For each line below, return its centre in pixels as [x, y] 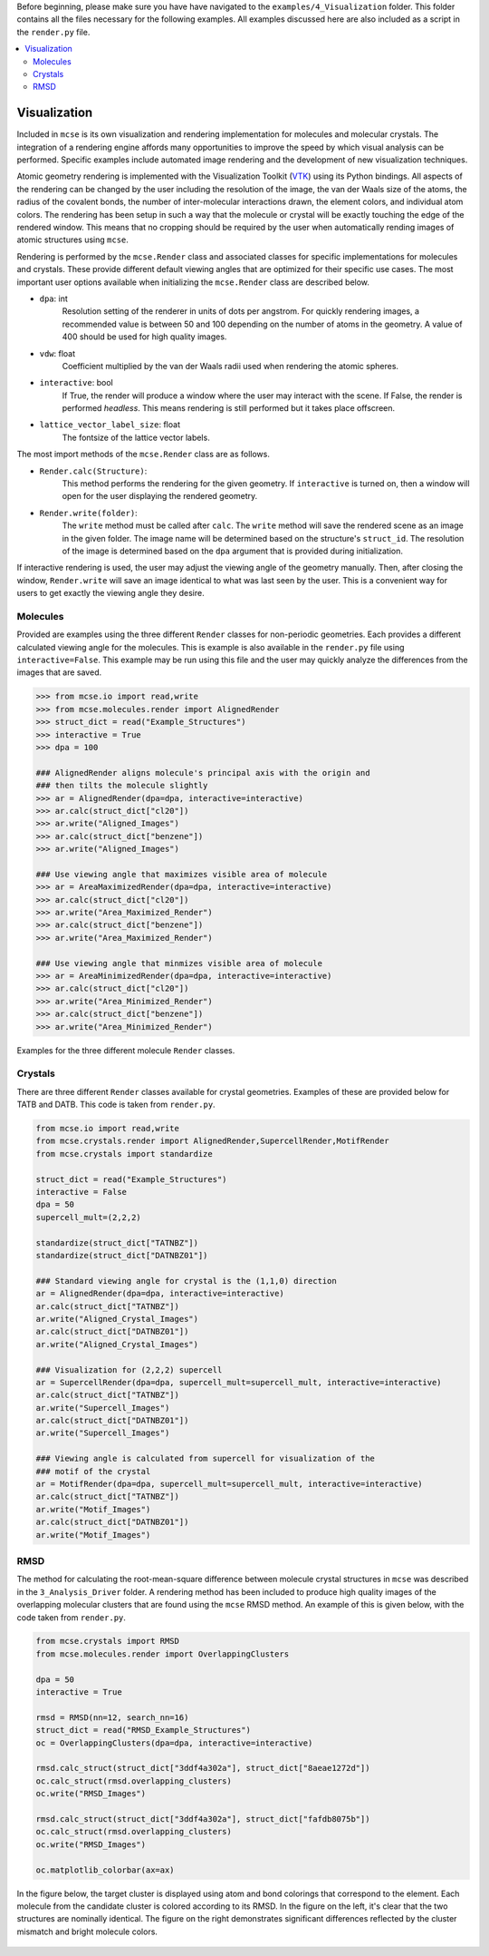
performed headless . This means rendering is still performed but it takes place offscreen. [229, 408]
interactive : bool [76, 383]
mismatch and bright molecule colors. [87, 1932]
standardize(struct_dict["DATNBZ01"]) [122, 1255]
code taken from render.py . [72, 1617]
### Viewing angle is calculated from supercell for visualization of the [206, 1459]
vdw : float [58, 353]
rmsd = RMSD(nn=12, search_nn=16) [112, 1717]
